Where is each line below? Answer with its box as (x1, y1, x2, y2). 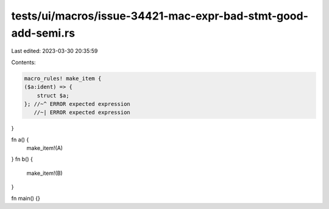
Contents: (11, 58, 36, 66)
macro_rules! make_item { (24, 75, 102, 82)
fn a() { (11, 136, 29, 143)
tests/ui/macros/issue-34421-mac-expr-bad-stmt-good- (11, 9, 309, 23)
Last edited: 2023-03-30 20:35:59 (11, 48, 98, 55)
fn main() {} (11, 194, 41, 202)
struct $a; (37, 92, 69, 99)
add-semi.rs (11, 26, 76, 40)
